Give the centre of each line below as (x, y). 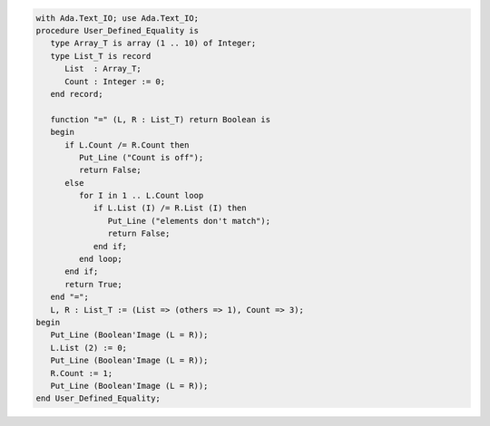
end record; (77, 94)
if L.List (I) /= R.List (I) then (170, 208)
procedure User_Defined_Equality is (118, 30)
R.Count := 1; (82, 373)
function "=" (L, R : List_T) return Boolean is (161, 119)
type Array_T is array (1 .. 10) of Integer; (153, 44)
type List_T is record (101, 56)
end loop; (100, 259)
